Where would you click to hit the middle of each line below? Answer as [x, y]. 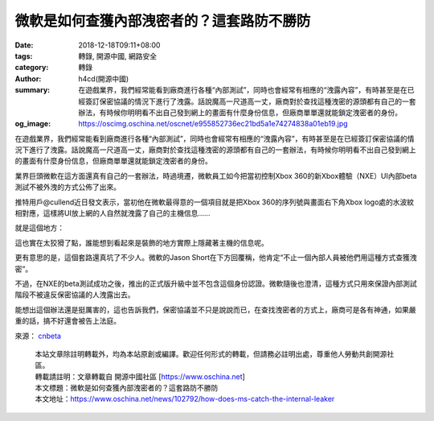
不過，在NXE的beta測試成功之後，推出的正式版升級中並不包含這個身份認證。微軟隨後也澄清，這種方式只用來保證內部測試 [216, 283]
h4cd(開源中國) [104, 78]
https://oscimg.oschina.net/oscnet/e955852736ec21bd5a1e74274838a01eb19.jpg [213, 124]
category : [32, 68]
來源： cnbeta [38, 336]
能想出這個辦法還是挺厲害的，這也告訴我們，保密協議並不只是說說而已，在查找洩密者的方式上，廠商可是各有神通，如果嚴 [215, 309]
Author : [28, 78]
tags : [24, 56]
